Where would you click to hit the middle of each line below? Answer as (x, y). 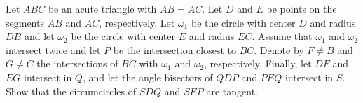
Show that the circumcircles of (71, 91)
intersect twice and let (53, 49)
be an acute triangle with (102, 8)
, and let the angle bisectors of (148, 77)
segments (25, 22)
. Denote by (279, 49)
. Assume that (282, 36)
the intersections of (77, 63)
